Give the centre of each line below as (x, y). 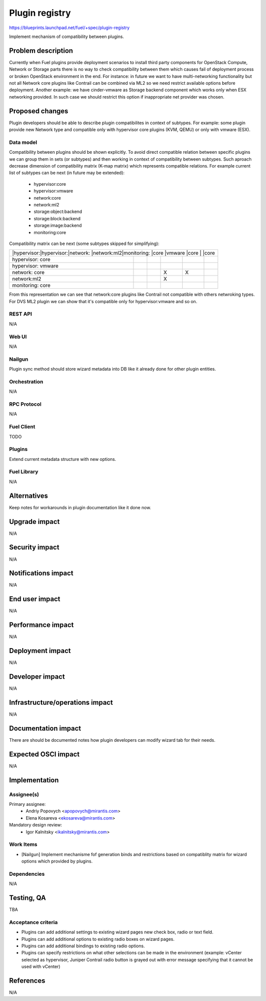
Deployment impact (40, 651)
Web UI (18, 337)
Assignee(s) (24, 794)
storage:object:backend (58, 211)
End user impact (35, 599)
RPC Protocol (25, 404)
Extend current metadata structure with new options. (63, 459)
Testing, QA (28, 898)
